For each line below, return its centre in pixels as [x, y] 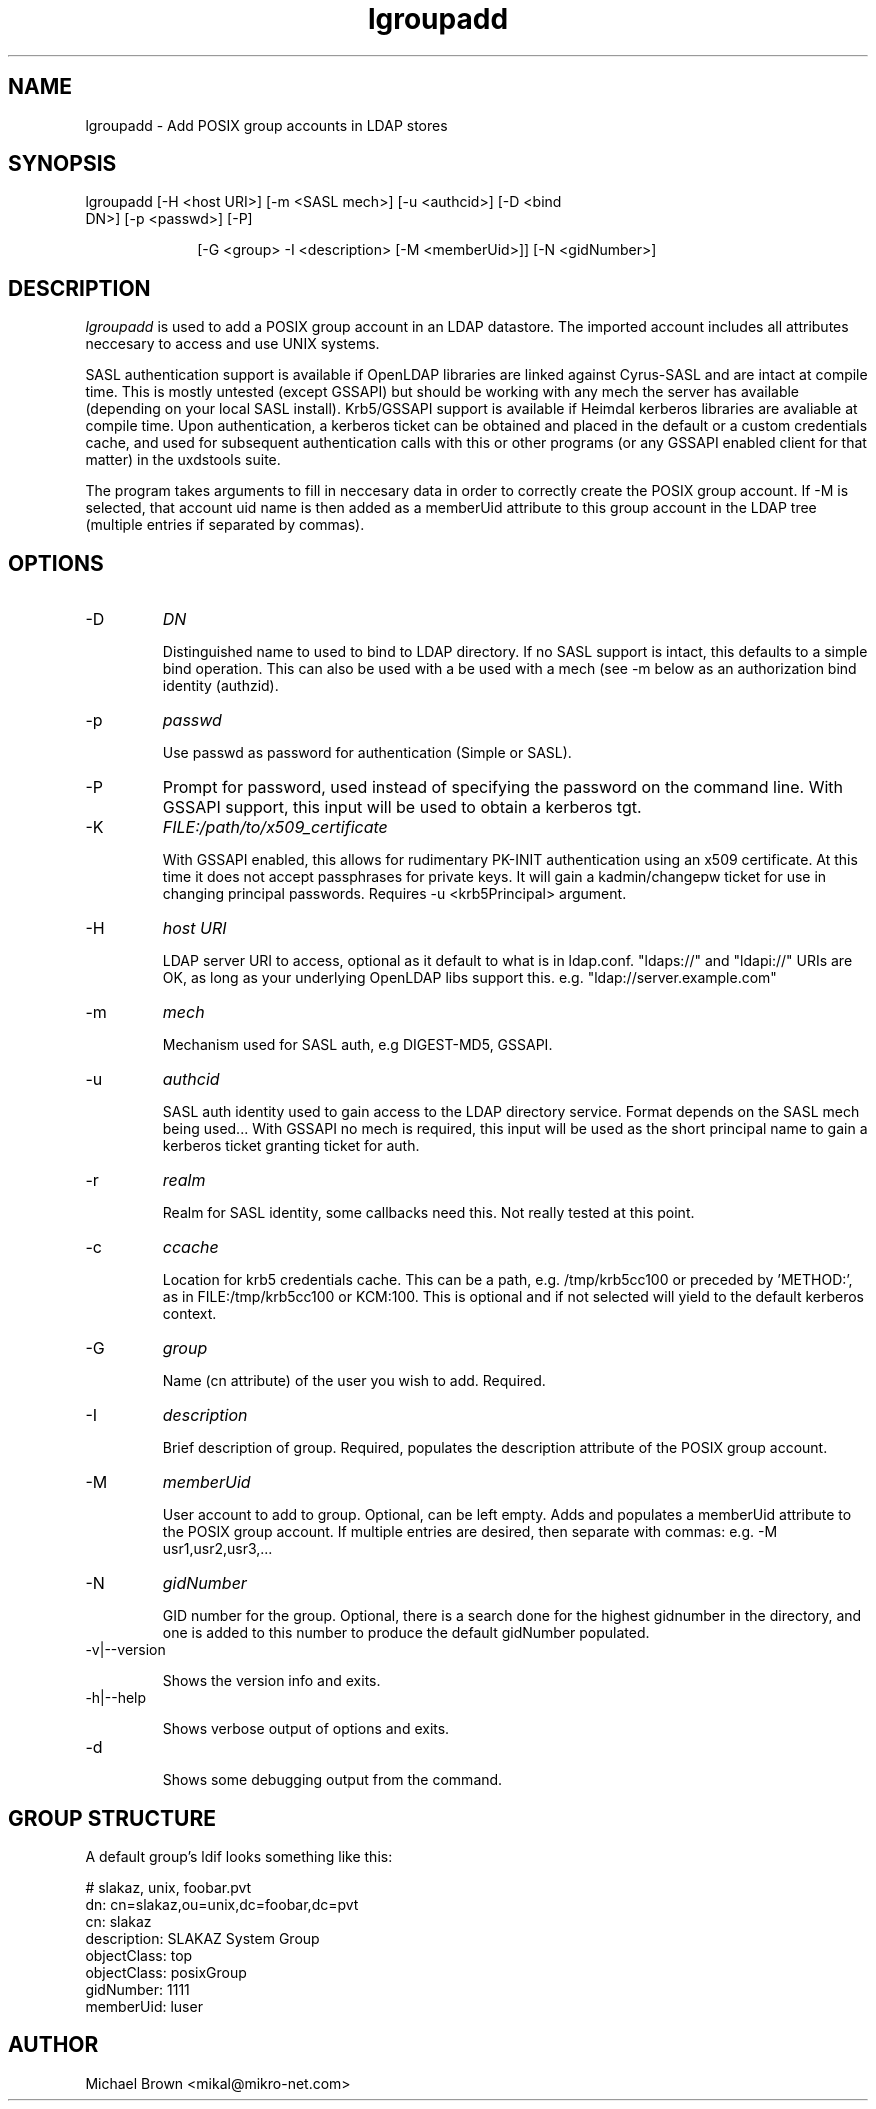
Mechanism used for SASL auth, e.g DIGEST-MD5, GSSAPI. [357, 1045]
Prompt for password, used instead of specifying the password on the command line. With [503, 787]
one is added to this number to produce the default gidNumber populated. [406, 1633]
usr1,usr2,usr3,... [217, 1549]
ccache [190, 1247]
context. [189, 1314]
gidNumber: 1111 [137, 1989]
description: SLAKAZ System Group [202, 1938]
